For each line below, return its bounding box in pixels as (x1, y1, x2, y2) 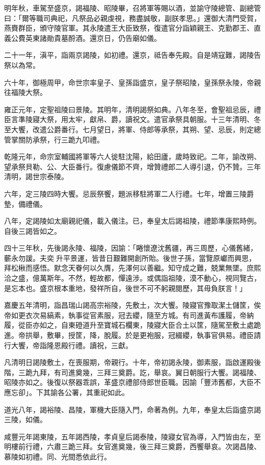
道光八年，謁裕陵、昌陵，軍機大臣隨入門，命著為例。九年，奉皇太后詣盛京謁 (4, 404, 261, 414)
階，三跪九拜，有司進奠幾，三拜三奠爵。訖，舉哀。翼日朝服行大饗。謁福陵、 (4, 366, 261, 377)
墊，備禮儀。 (4, 198, 47, 209)
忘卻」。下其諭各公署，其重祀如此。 (11, 387, 129, 397)
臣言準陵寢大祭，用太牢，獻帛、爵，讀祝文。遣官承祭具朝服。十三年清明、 (4, 114, 254, 125)
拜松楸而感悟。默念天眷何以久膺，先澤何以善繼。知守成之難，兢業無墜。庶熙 (4, 262, 261, 273)
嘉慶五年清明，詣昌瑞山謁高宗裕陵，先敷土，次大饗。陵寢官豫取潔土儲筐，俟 (4, 300, 261, 310)
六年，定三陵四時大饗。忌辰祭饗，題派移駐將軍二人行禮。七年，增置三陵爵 (4, 188, 254, 199)
